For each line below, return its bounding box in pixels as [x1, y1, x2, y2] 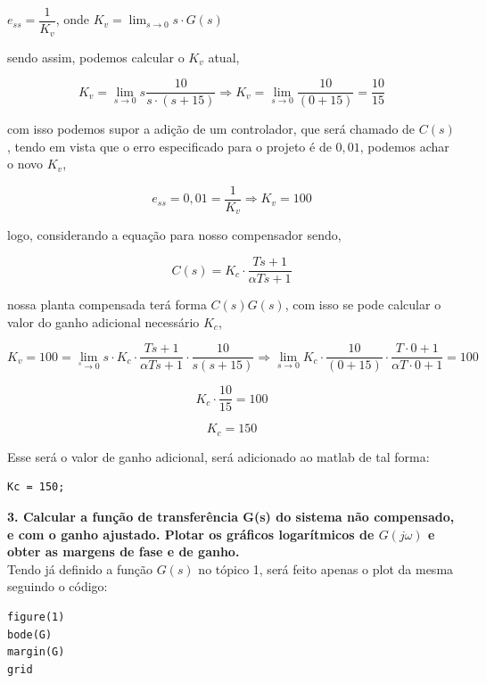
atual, [208, 47, 240, 66]
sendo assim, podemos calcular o [7, 47, 185, 66]
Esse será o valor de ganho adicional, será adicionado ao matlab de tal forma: [7, 447, 430, 465]
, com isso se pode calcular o [284, 295, 441, 314]
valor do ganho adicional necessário [7, 312, 200, 331]
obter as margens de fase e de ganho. [7, 542, 240, 561]
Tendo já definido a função [7, 559, 152, 578]
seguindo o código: [7, 577, 108, 596]
